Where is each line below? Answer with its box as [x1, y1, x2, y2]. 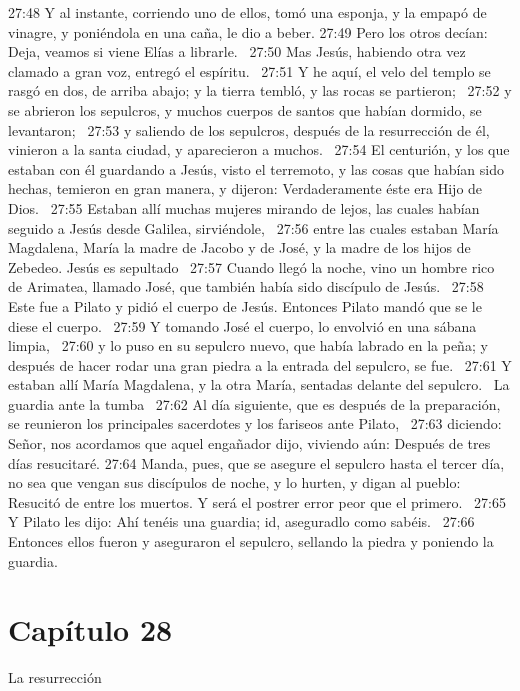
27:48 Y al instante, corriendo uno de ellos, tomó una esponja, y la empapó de [8, 2, 487, 22]
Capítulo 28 [8, 609, 173, 650]
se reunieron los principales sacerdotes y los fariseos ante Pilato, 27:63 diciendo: [8, 413, 502, 434]
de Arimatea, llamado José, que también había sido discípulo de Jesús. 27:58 [8, 276, 484, 297]
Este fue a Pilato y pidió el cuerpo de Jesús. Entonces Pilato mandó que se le [8, 295, 482, 316]
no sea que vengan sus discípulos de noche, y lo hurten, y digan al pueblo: [8, 472, 461, 493]
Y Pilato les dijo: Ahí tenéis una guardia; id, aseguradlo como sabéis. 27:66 [8, 511, 475, 532]
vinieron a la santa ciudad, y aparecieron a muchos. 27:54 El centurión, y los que [8, 139, 510, 160]
